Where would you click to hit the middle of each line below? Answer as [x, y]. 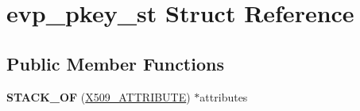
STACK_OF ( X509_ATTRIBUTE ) [99, 96]
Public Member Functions [115, 63]
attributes [224, 96]
